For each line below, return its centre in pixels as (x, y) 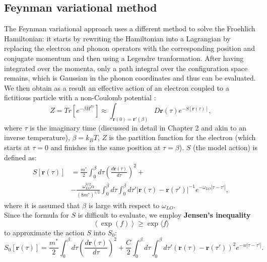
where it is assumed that (42, 205)
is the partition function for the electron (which (182, 137)
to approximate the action (44, 232)
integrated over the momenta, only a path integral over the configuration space (126, 68)
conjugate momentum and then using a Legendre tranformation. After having (124, 58)
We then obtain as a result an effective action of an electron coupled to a (117, 87)
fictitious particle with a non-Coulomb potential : (80, 97)
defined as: (20, 157)
